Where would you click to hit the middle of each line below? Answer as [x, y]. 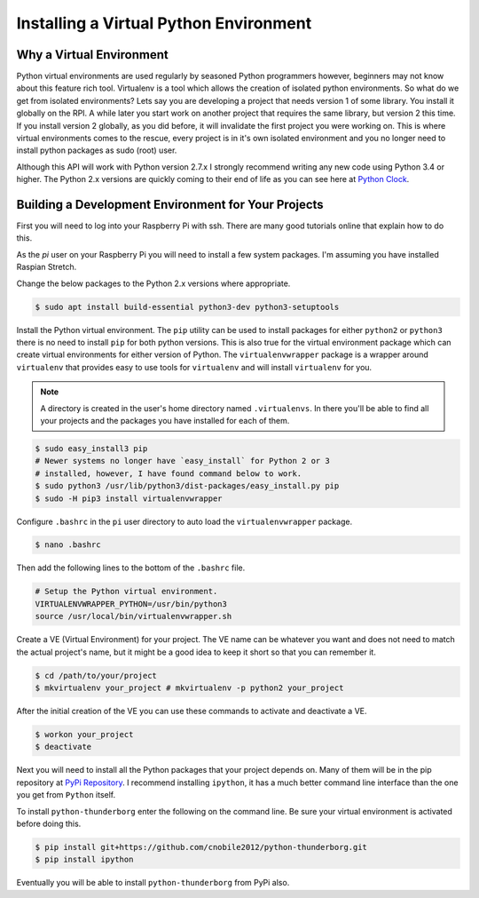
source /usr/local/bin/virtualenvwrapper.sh [133, 616]
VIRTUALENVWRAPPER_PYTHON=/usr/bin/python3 [131, 604]
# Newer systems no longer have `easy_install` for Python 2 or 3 [182, 461]
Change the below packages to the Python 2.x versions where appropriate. [153, 283]
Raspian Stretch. [47, 267]
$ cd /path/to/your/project [96, 675]
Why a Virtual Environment [92, 55]
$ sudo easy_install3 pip [91, 448]
